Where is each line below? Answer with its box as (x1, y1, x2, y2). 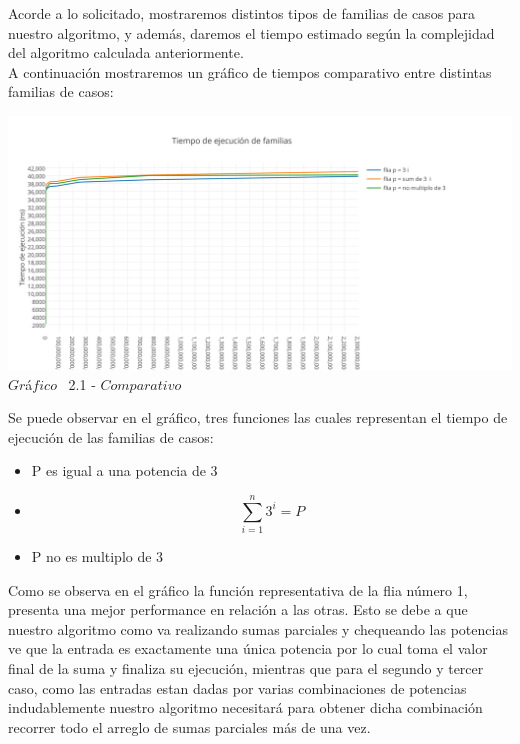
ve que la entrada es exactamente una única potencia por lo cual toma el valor (8, 638, 488, 659)
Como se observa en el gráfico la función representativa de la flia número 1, (8, 579, 468, 600)
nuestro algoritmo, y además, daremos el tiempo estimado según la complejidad (8, 22, 495, 43)
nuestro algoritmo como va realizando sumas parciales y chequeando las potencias (8, 618, 508, 639)
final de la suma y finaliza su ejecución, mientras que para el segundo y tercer (8, 658, 484, 678)
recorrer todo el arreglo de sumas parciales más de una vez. (8, 716, 371, 737)
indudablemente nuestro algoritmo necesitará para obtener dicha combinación (8, 697, 483, 718)
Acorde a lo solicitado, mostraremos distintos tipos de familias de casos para (8, 3, 476, 23)
